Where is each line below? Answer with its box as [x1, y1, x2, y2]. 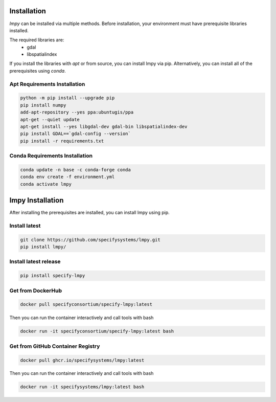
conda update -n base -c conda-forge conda [20, 167, 131, 172]
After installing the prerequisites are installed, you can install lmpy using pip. [9, 210, 170, 216]
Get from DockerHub [9, 287, 62, 294]
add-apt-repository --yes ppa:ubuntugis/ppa [20, 109, 134, 115]
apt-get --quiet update [20, 117, 80, 122]
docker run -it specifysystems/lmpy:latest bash [20, 384, 145, 390]
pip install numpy [20, 102, 66, 108]
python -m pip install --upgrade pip [20, 95, 115, 101]
